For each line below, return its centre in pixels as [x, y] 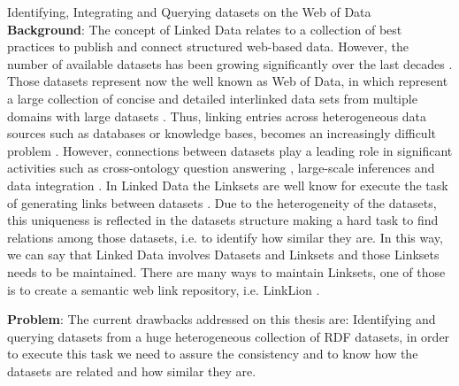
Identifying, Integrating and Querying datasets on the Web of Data [189, 12]
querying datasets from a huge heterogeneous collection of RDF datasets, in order [229, 336]
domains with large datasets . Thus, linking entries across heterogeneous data [217, 116]
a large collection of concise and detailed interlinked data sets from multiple [212, 98]
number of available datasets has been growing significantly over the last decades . [230, 63]
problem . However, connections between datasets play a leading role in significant [230, 150]
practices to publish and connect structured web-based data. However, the [208, 46]
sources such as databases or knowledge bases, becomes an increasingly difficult [222, 133]
